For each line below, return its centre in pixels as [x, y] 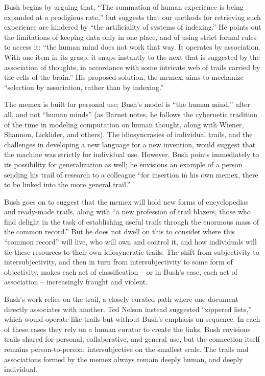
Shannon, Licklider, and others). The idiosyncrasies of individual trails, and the [128, 134]
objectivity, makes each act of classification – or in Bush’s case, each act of [121, 271]
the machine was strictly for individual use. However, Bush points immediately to [132, 154]
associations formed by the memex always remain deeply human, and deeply [124, 359]
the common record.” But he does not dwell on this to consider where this [120, 231]
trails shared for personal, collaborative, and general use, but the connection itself [132, 339]
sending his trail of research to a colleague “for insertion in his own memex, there [131, 174]
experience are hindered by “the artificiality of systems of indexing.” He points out [133, 27]
